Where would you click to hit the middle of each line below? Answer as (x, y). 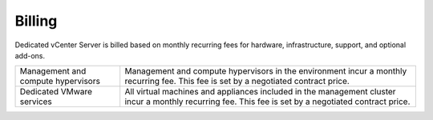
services (36, 102)
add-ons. (30, 55)
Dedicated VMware (56, 92)
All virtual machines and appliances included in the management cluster (260, 92)
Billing (36, 21)
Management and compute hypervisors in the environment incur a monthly (266, 71)
